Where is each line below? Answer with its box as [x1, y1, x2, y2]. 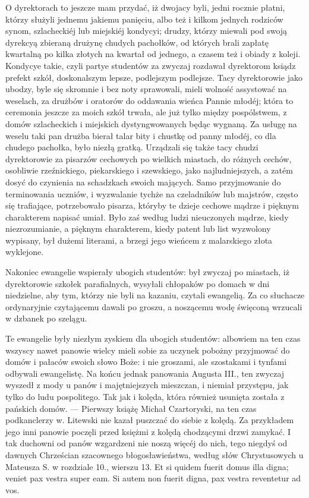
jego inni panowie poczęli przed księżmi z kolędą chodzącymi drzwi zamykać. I [5, 425, 291, 437]
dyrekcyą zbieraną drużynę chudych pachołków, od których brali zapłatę [5, 36, 269, 48]
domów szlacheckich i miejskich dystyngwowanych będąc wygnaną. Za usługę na [5, 117, 297, 130]
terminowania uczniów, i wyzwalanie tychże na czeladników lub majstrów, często [5, 187, 298, 200]
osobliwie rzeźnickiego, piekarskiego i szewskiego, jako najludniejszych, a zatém [5, 164, 293, 176]
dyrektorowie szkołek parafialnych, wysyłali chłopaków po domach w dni [5, 277, 270, 289]
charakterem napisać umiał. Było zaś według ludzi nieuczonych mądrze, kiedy [5, 210, 289, 223]
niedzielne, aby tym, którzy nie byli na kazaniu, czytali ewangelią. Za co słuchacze [5, 289, 305, 301]
